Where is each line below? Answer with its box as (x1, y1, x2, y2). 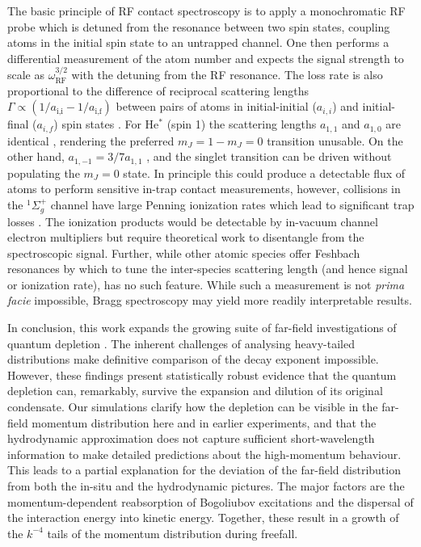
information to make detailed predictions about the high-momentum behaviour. (7, 445, 402, 462)
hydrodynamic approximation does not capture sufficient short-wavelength (7, 430, 375, 447)
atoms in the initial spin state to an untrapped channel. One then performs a (7, 34, 389, 51)
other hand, (7, 148, 65, 165)
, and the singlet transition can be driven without (146, 148, 392, 165)
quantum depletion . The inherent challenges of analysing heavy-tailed (7, 335, 355, 351)
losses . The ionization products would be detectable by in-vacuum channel (7, 212, 378, 229)
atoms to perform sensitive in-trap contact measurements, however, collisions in (7, 180, 401, 197)
